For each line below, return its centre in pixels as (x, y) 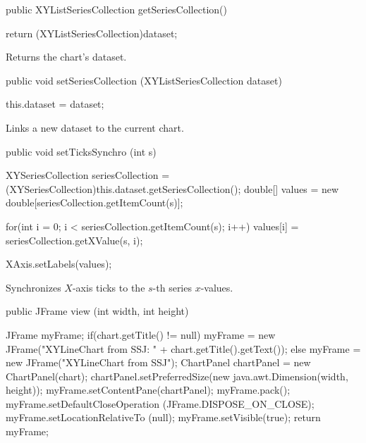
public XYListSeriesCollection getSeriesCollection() (116, 9)
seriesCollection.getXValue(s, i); (74, 240)
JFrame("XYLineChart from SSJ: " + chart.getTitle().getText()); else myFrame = (183, 348)
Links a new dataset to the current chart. (95, 127)
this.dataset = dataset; (55, 104)
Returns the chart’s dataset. (66, 57)
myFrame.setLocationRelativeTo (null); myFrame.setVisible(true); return (163, 417)
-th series (172, 287)
